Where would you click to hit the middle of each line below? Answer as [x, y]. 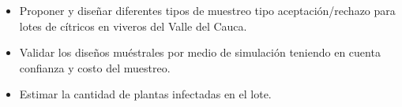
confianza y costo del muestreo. [95, 67]
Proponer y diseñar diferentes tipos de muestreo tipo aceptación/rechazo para [207, 10]
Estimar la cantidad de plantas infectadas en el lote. [145, 94]
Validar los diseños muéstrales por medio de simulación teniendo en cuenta [200, 52]
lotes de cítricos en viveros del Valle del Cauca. [133, 26]
